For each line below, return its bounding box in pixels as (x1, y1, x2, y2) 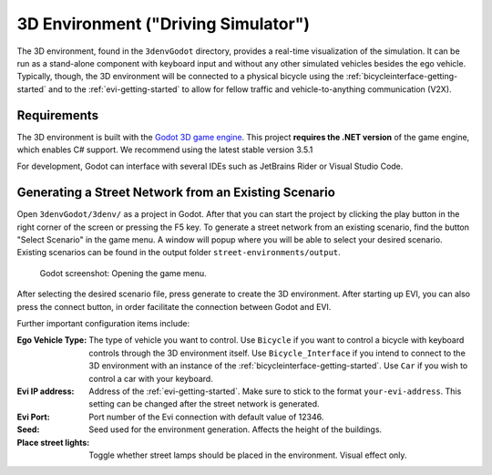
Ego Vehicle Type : (16, 335, 87, 346)
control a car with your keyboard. (88, 373, 213, 384)
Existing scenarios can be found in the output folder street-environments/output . (16, 247, 341, 258)
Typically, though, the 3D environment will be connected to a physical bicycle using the (16, 71, 344, 82)
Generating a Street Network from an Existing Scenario (16, 185, 336, 201)
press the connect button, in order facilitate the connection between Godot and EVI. (16, 301, 332, 312)
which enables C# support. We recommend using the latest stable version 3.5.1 (16, 144, 313, 155)
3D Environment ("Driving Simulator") (16, 14, 310, 34)
